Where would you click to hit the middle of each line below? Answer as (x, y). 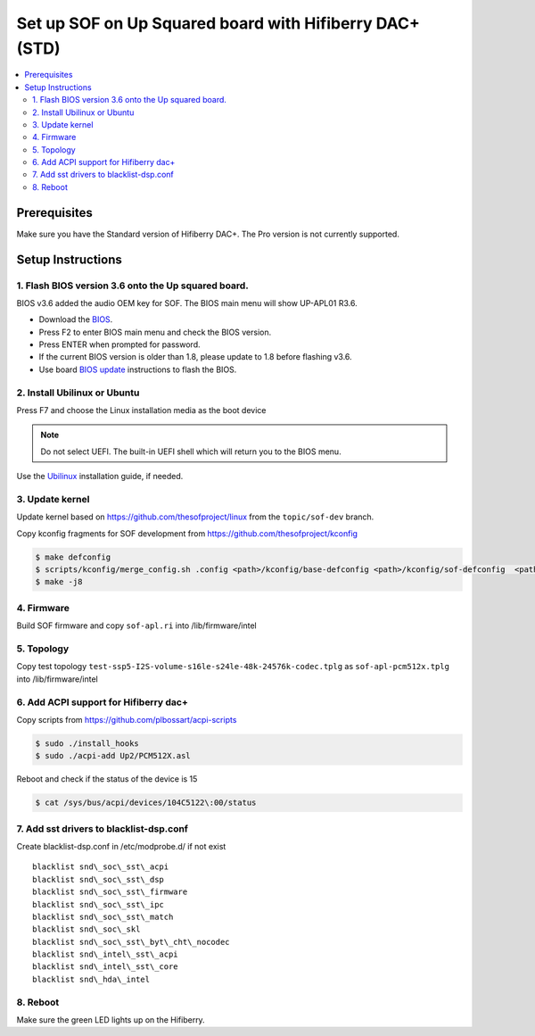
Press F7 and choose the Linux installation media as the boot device (141, 410)
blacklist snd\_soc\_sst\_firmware (110, 892)
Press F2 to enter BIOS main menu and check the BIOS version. (155, 332)
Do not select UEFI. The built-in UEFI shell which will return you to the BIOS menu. (191, 452)
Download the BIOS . (76, 319)
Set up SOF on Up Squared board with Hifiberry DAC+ (218, 23)
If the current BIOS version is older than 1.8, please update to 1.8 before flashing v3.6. (195, 357)
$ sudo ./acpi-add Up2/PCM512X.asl (113, 756)
